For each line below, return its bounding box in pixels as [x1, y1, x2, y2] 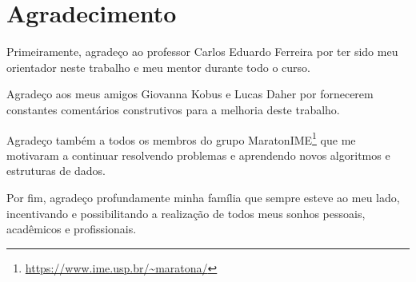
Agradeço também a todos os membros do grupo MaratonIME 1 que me [6, 129, 356, 148]
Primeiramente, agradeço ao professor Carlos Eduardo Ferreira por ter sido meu [6, 43, 398, 60]
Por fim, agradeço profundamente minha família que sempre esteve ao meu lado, [6, 189, 400, 205]
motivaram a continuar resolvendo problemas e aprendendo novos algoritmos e [6, 146, 390, 163]
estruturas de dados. [6, 162, 106, 179]
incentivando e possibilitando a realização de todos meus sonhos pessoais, [6, 205, 366, 221]
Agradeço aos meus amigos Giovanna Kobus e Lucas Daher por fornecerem [6, 85, 374, 102]
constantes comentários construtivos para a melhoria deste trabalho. [6, 101, 340, 117]
